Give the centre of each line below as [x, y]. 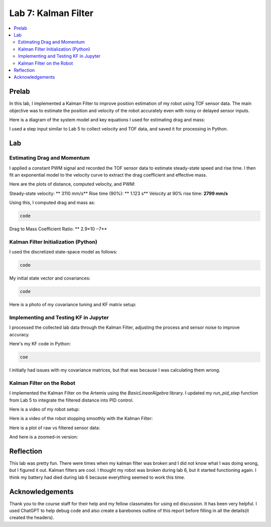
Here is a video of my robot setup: [44, 409]
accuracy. [20, 334]
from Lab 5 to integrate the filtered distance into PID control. [72, 400]
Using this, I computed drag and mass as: [52, 203]
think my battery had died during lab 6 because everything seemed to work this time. [97, 477]
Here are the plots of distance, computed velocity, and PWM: [72, 184]
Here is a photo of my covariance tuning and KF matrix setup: [73, 305]
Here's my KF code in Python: [40, 344]
